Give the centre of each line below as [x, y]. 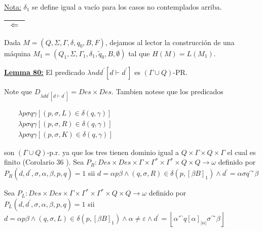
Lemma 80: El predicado [45, 72]
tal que [139, 53]
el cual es [241, 152]
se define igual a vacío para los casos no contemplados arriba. [127, 7]
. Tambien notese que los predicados [167, 91]
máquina [17, 53]
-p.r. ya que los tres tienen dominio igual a [113, 152]
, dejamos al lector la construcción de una [170, 42]
